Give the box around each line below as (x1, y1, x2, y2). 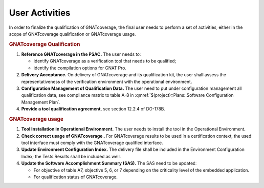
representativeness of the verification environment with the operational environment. (21, 79, 192, 84)
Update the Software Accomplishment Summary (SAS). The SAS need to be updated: (21, 160, 197, 166)
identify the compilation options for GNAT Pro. (33, 65, 127, 71)
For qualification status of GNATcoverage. (33, 174, 118, 180)
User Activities (9, 7, 71, 18)
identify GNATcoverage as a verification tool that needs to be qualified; (33, 58, 176, 64)
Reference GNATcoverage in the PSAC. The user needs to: (21, 51, 141, 57)
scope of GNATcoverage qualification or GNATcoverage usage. (9, 31, 136, 37)
